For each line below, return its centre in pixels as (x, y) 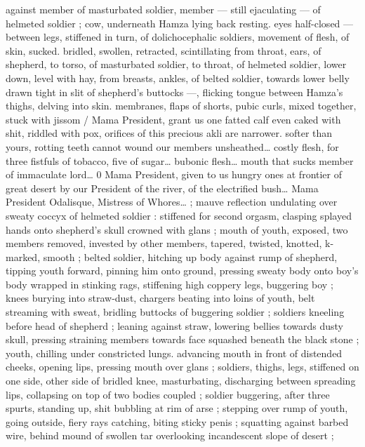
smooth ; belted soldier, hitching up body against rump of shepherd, (190, 256)
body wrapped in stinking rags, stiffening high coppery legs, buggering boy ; (170, 284)
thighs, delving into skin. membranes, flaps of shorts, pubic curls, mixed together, (181, 106)
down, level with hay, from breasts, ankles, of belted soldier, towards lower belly (178, 78)
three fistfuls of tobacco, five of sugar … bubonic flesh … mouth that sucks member (180, 160)
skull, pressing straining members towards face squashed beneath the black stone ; (182, 339)
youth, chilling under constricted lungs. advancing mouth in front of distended (174, 353)
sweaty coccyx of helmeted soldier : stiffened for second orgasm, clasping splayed (179, 215)
